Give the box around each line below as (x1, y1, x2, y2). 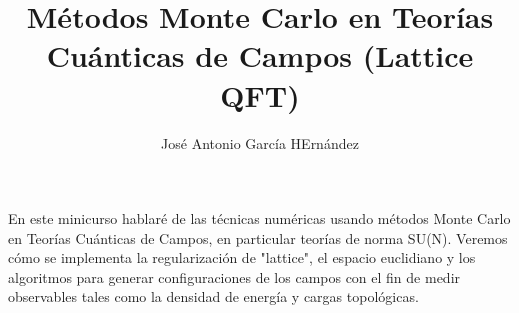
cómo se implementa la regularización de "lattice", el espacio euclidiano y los (8, 247, 476, 268)
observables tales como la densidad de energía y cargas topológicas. (8, 286, 419, 307)
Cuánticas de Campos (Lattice (46, 35, 474, 76)
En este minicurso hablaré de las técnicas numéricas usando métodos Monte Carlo (8, 208, 511, 229)
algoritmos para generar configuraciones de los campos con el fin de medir (8, 266, 461, 287)
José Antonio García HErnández (161, 132, 359, 153)
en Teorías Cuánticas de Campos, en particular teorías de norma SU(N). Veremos (8, 227, 508, 248)
